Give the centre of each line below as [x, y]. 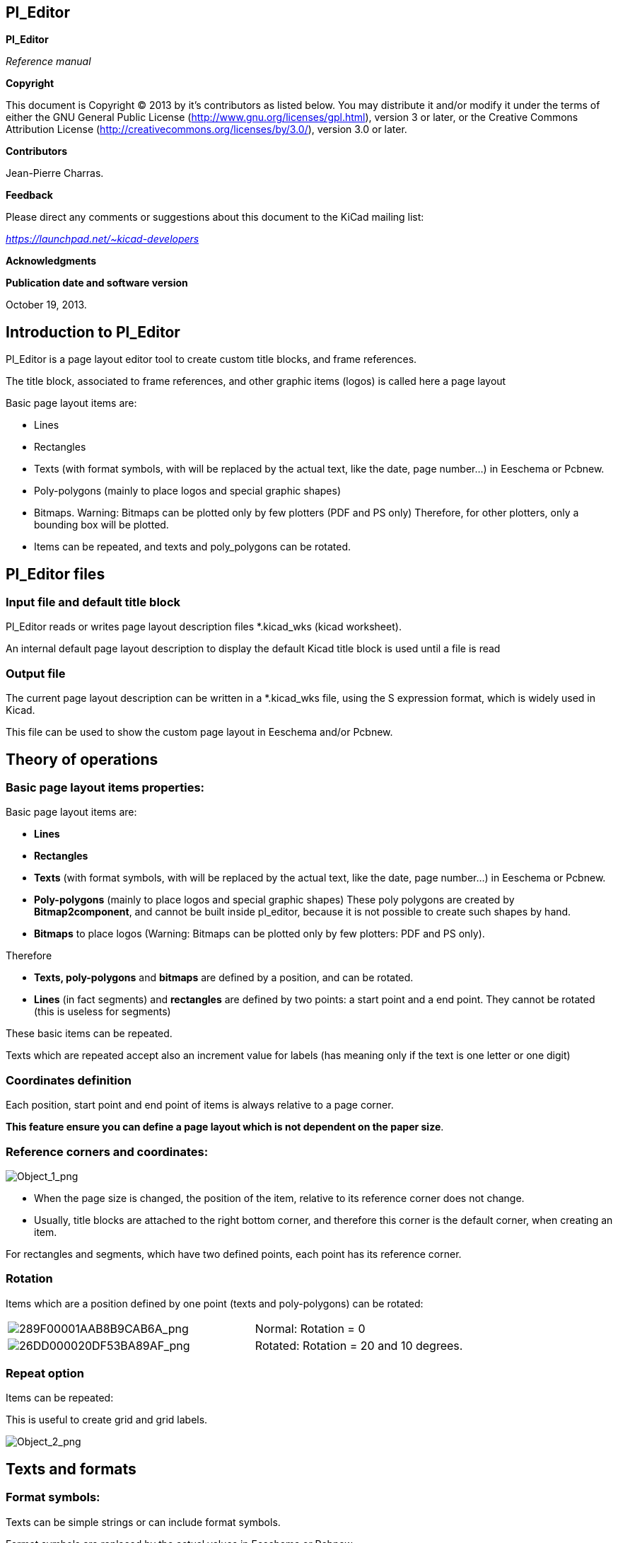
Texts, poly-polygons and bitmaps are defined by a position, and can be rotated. [224, 978]
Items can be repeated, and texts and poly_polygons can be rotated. [193, 547]
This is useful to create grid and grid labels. [107, 1420]
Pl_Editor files [56, 574]
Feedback [29, 195]
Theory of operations [82, 759]
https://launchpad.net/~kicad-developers [103, 239]
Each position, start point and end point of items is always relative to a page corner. [200, 1105]
